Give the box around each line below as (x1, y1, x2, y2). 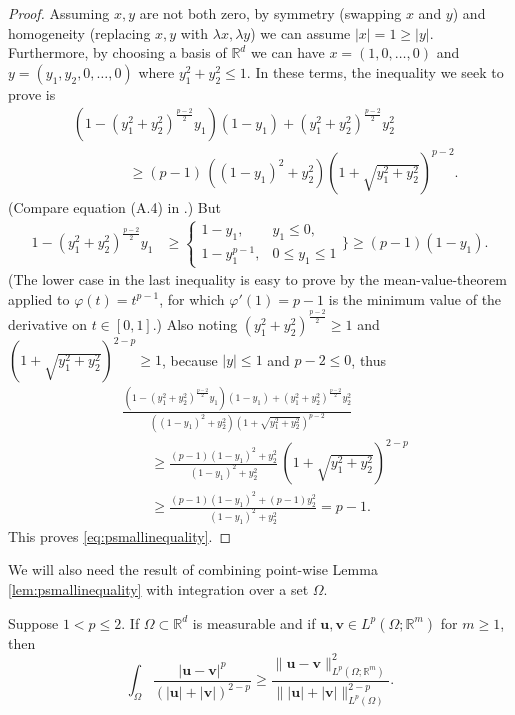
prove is (8, 83, 56, 104)
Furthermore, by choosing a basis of (8, 42, 227, 63)
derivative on (8, 313, 87, 334)
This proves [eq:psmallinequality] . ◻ (8, 525, 232, 546)
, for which (159, 288, 225, 309)
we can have (250, 42, 325, 63)
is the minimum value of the (328, 288, 502, 309)
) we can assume (250, 22, 351, 43)
